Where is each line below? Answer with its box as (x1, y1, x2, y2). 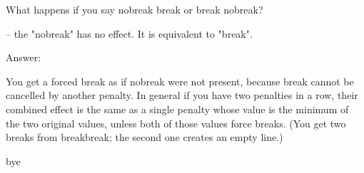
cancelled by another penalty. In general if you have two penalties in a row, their (6, 88, 358, 103)
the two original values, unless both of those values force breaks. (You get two (6, 115, 346, 130)
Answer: (6, 50, 41, 65)
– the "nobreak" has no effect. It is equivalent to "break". (6, 26, 253, 41)
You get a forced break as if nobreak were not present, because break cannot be (6, 73, 354, 88)
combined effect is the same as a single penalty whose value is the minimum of (6, 101, 349, 116)
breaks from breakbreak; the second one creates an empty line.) (6, 130, 283, 145)
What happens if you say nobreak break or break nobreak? (6, 2, 263, 16)
